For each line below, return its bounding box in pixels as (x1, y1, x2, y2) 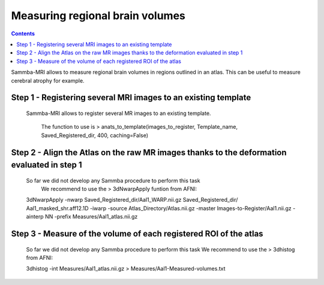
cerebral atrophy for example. (11, 77, 85, 84)
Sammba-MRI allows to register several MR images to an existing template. (26, 110, 211, 117)
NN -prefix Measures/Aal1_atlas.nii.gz (45, 213, 138, 220)
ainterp (26, 213, 44, 220)
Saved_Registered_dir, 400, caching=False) (41, 132, 149, 139)
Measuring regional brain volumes (11, 9, 185, 22)
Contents (11, 30, 35, 37)
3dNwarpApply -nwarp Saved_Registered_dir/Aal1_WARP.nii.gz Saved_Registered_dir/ (26, 196, 238, 204)
